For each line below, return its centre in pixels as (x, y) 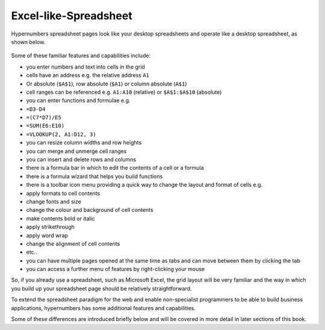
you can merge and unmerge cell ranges (76, 151)
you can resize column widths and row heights (84, 143)
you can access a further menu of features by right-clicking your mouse (115, 269)
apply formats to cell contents (63, 193)
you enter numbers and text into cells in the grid (86, 67)
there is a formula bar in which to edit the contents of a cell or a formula (115, 168)
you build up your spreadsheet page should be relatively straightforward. (101, 288)
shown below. (28, 42)
